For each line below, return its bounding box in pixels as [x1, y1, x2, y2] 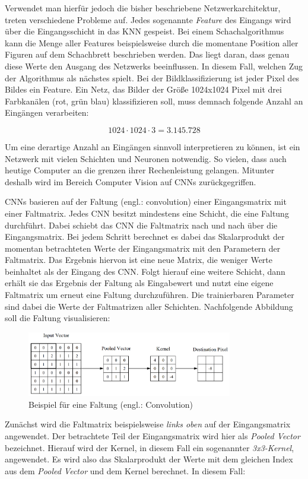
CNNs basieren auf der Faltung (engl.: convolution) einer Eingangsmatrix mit [5, 195, 287, 208]
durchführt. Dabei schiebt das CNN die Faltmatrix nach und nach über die [5, 218, 278, 231]
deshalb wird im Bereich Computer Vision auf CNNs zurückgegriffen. [5, 175, 256, 188]
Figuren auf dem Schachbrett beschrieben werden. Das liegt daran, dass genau [5, 48, 290, 61]
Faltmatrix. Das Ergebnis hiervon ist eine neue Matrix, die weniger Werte [5, 253, 273, 266]
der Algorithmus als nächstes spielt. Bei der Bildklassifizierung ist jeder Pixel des [5, 71, 300, 84]
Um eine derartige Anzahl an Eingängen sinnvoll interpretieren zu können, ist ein [5, 140, 300, 153]
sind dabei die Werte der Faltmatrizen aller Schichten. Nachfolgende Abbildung [5, 300, 293, 312]
